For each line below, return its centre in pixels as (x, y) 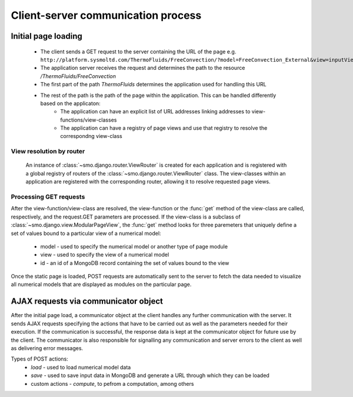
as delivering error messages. (47, 348)
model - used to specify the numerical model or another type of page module (134, 246)
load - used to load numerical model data (81, 367)
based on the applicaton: (71, 103)
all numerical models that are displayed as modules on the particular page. (101, 284)
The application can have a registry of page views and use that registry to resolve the (164, 128)
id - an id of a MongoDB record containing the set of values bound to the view (135, 263)
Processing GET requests (48, 197)
